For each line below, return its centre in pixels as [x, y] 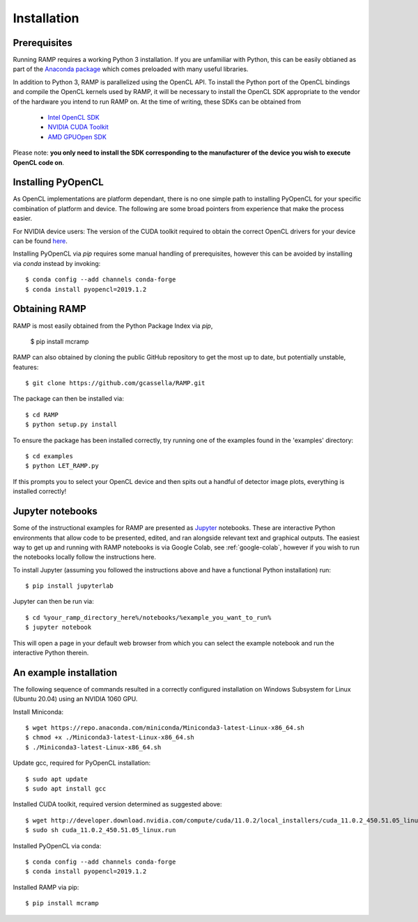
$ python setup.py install [71, 424]
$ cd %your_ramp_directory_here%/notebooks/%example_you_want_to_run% [148, 617]
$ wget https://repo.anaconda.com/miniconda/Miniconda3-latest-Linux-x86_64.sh [165, 728]
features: [26, 367]
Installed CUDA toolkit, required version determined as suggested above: [117, 804]
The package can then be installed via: [69, 399]
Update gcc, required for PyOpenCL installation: [82, 763]
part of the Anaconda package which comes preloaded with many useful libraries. [131, 69]
